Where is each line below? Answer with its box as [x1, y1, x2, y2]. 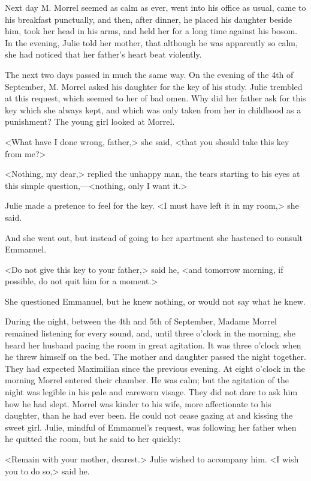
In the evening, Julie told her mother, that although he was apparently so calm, [5, 36, 298, 49]
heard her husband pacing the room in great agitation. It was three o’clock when [5, 338, 301, 351]
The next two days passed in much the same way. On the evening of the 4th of [5, 68, 294, 80]
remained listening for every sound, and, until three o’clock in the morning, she [5, 327, 296, 339]
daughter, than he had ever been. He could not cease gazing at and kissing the [5, 409, 293, 422]
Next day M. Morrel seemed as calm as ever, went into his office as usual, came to [5, 1, 306, 13]
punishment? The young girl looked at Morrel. [5, 115, 175, 128]
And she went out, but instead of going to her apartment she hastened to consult [5, 231, 303, 243]
